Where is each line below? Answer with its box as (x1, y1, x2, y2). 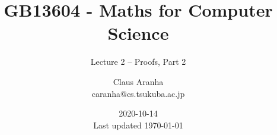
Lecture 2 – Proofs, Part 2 (90, 55, 186, 68)
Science (107, 21, 169, 45)
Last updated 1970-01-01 (93, 118, 183, 131)
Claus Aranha (113, 75, 164, 87)
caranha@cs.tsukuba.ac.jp (91, 87, 185, 99)
